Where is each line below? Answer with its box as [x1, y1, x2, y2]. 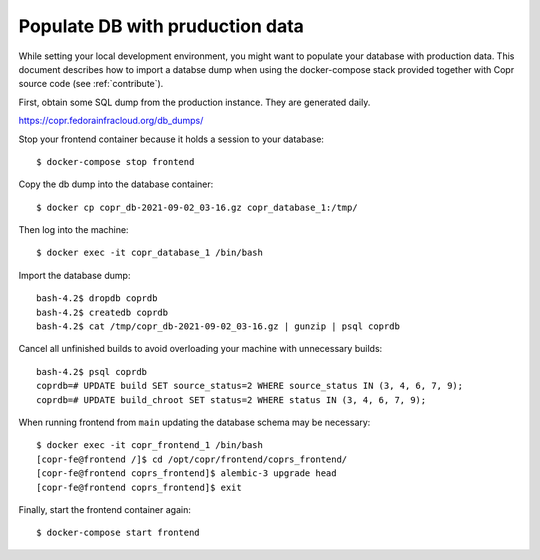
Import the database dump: [18, 269, 131, 281]
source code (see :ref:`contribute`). [18, 78, 164, 90]
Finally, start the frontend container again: [18, 503, 192, 515]
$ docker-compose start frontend [36, 527, 200, 539]
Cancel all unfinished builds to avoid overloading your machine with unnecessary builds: [18, 343, 383, 355]
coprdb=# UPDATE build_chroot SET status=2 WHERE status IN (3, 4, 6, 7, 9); [36, 394, 427, 405]
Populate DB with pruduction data [18, 15, 305, 37]
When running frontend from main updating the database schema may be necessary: [18, 416, 371, 428]
